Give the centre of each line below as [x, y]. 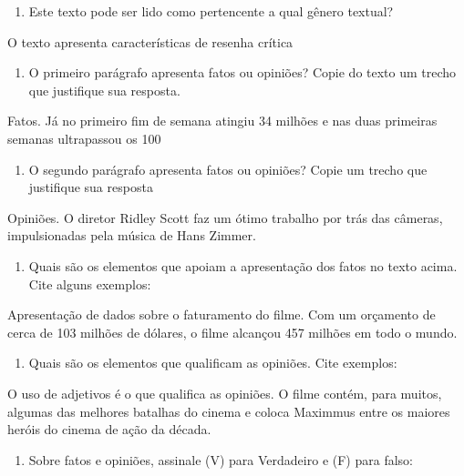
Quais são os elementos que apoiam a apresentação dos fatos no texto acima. [243, 265]
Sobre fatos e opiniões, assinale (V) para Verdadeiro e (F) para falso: [221, 459]
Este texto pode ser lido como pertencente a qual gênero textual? [211, 11]
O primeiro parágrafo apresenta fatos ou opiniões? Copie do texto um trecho [242, 72]
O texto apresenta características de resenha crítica [150, 41]
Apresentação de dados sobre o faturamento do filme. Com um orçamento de [222, 314]
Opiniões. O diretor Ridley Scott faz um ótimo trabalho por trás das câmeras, [225, 217]
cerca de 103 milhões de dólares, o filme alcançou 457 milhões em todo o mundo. [232, 332]
